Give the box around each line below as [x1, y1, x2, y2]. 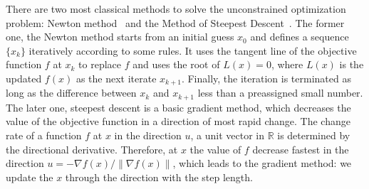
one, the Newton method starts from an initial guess [6, 29, 234, 44]
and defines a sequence [250, 29, 349, 44]
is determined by [277, 128, 350, 143]
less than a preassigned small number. [197, 85, 363, 100]
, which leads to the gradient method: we [172, 156, 352, 171]
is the [339, 57, 364, 72]
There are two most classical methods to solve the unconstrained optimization [6, 1, 346, 16]
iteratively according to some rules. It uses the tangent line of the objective [28, 43, 357, 58]
